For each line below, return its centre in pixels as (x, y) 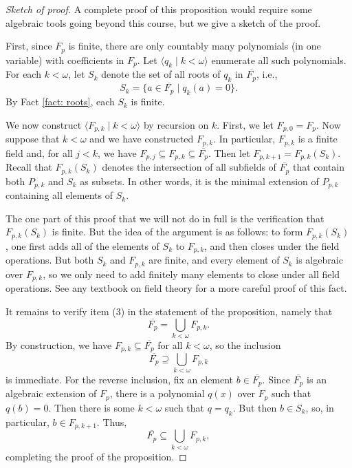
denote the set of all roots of (161, 74)
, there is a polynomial (157, 393)
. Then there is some (91, 407)
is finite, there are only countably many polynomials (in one (195, 46)
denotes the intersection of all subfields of (189, 167)
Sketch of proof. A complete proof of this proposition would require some (159, 9)
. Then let (229, 152)
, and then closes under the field (272, 245)
